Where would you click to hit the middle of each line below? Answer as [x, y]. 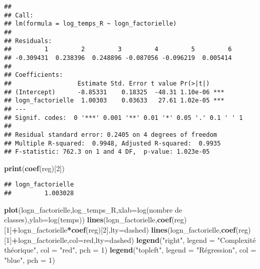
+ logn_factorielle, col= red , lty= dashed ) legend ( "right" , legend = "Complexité [134, 240]
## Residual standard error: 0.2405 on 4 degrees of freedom [111, 134]
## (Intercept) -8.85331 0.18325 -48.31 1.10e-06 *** [114, 92]
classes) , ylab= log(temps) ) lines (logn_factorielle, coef [88, 220]
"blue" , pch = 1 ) [30, 260]
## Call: [19, 15]
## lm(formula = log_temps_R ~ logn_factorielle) [91, 24]
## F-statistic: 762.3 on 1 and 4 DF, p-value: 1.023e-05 [107, 152]
